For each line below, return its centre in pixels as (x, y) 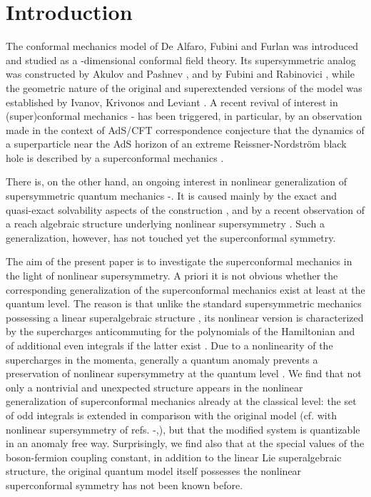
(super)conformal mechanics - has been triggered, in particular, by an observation (184, 116)
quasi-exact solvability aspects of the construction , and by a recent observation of (185, 209)
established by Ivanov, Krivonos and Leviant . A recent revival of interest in (172, 102)
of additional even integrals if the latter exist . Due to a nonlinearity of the (169, 345)
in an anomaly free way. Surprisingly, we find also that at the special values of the (185, 443)
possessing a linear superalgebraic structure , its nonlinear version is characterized (185, 317)
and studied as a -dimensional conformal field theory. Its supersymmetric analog (181, 60)
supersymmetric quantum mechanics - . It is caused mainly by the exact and (171, 196)
